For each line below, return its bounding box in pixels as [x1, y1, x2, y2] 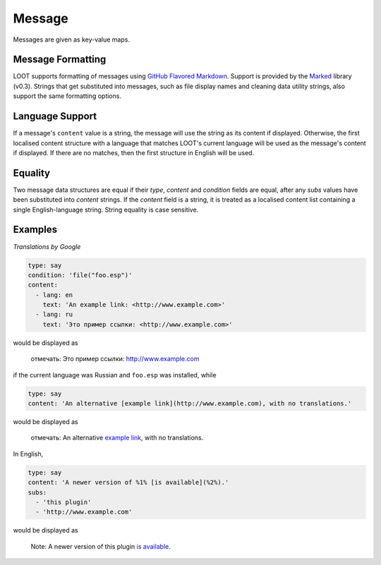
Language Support [13, 110, 97, 123]
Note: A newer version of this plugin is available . [30, 542, 171, 550]
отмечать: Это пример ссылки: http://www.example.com [30, 355, 200, 363]
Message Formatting [13, 54, 107, 66]
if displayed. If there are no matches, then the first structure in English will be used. [13, 148, 255, 157]
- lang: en [35, 291, 73, 299]
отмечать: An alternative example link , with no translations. [30, 434, 204, 442]
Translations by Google [13, 242, 81, 250]
